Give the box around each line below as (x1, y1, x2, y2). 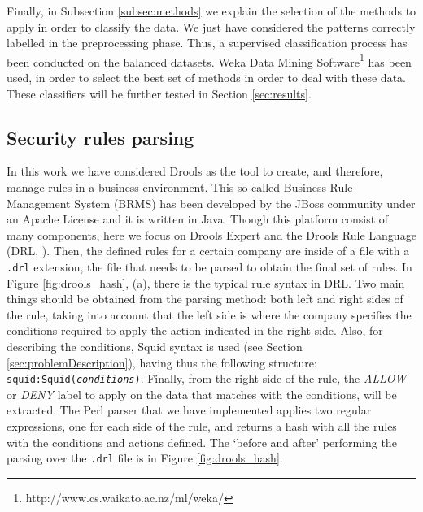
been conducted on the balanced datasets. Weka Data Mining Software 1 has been (7, 50, 412, 70)
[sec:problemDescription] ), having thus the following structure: (7, 354, 317, 371)
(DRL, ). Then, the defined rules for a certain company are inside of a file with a (7, 242, 410, 259)
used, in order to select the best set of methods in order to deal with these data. (7, 69, 406, 86)
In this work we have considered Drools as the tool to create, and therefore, (7, 163, 383, 180)
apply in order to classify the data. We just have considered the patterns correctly (7, 18, 416, 35)
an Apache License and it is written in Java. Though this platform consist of (7, 210, 389, 228)
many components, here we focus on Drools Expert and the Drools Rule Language (7, 226, 416, 243)
